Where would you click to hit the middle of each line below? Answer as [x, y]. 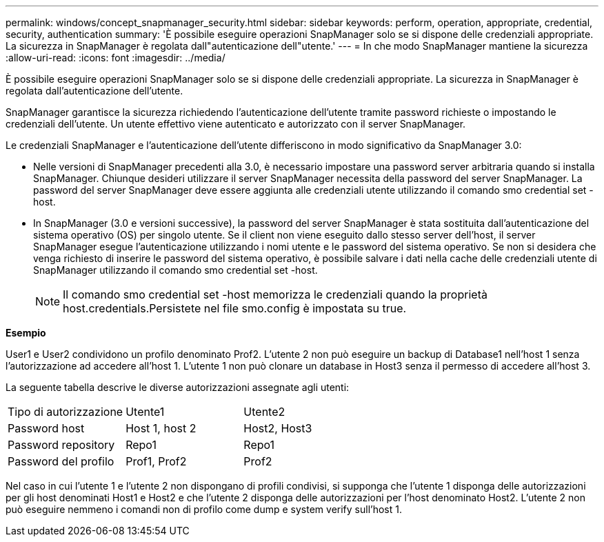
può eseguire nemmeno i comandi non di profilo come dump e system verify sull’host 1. [204, 509]
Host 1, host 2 [161, 428]
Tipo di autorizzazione [66, 412]
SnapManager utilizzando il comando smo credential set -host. [175, 270]
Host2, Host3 [278, 428]
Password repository [61, 445]
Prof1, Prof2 [156, 461]
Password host [46, 428]
